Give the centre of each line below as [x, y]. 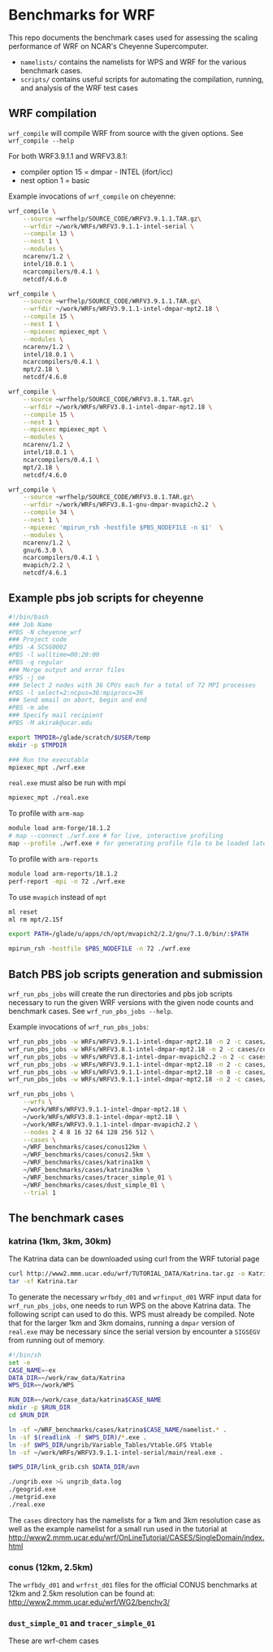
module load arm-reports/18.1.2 [63, 874]
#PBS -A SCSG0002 [38, 647]
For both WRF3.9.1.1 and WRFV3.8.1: [68, 155]
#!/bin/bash [28, 617]
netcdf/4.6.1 [45, 573]
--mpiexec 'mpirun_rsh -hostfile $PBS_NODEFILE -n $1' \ [123, 527]
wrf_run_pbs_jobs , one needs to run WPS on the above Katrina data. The [130, 1305]
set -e [19, 1362]
